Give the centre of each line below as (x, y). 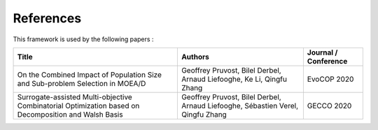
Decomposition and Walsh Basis (70, 114)
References (47, 18)
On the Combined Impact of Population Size (90, 75)
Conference (327, 61)
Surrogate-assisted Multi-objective (75, 96)
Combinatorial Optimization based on (78, 106)
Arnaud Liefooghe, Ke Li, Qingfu (234, 79)
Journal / (322, 52)
